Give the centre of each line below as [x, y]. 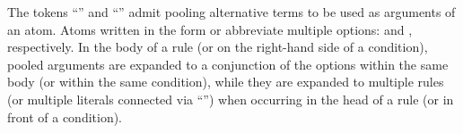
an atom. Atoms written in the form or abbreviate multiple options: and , [210, 29]
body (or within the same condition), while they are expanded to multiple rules [226, 82]
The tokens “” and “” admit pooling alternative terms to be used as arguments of [231, 12]
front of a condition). [65, 116]
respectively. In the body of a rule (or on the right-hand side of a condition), [218, 47]
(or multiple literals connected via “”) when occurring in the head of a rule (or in [231, 99]
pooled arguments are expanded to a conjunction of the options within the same [228, 64]
